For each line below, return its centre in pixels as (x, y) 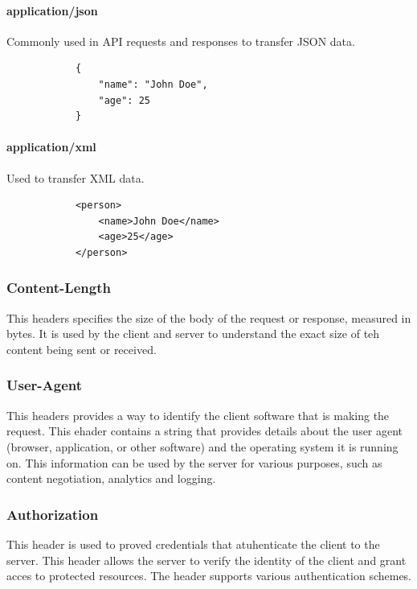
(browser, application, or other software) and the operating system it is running (202, 446)
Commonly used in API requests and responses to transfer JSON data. (181, 41)
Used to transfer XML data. (76, 177)
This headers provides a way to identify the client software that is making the (198, 415)
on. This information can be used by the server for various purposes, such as (194, 462)
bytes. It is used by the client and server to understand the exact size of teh (193, 334)
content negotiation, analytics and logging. (111, 478)
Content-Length (59, 288)
